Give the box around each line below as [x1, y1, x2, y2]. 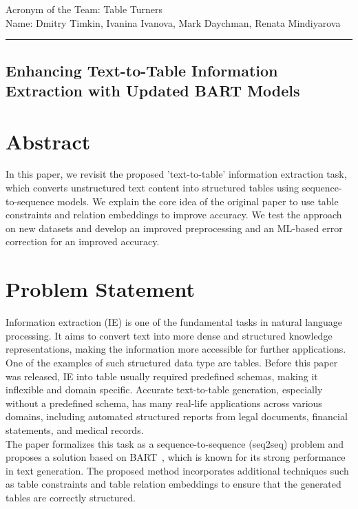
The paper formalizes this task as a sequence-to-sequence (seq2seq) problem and [6, 436, 344, 450]
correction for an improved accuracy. [6, 234, 160, 249]
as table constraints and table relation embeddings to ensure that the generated [6, 477, 341, 491]
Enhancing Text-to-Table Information [6, 59, 278, 81]
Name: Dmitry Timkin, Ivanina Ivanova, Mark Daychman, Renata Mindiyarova [6, 15, 341, 30]
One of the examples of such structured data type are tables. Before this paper [6, 355, 338, 369]
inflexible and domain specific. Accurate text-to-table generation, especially [6, 382, 323, 397]
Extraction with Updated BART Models [6, 79, 300, 101]
